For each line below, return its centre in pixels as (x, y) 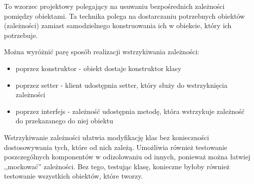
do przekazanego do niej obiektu (64, 121)
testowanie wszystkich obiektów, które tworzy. (74, 176)
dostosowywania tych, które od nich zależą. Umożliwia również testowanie (116, 147)
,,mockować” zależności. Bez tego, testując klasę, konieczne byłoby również (117, 166)
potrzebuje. (21, 35)
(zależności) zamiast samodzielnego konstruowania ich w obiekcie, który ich (118, 25)
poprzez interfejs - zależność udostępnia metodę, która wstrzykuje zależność (130, 111)
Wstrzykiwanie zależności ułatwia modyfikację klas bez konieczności (106, 137)
